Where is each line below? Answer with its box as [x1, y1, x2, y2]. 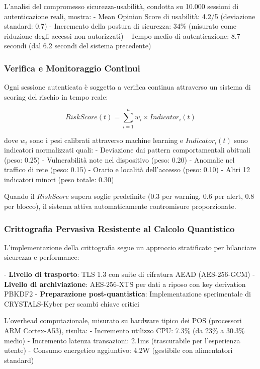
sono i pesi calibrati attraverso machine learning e [30, 134, 184, 145]
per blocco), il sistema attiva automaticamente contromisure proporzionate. [4, 201, 236, 211]
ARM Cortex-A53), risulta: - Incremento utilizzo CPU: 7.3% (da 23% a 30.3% [4, 325, 245, 336]
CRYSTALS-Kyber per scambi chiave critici [4, 298, 139, 309]
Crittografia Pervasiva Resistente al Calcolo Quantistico [4, 222, 235, 235]
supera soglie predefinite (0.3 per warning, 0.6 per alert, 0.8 [71, 191, 254, 201]
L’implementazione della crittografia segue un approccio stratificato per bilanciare [4, 242, 256, 252]
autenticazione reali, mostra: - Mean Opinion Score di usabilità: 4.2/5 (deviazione [4, 11, 255, 21]
